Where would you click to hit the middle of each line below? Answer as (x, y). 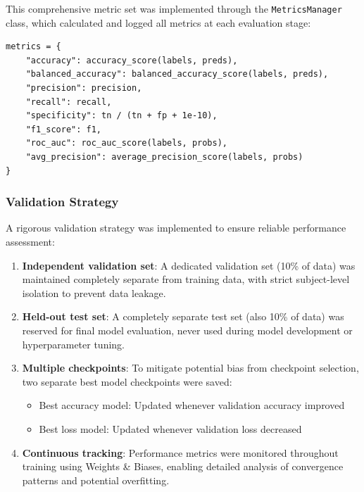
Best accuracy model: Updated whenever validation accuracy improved (192, 405)
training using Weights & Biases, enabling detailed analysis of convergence (183, 466)
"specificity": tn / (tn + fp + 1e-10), (121, 116)
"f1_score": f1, (64, 129)
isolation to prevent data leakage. (94, 292)
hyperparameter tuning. (74, 344)
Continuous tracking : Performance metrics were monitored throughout (180, 452)
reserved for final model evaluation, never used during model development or (187, 330)
